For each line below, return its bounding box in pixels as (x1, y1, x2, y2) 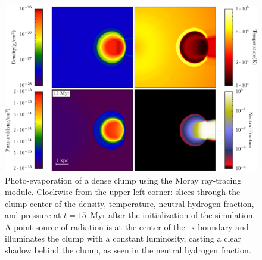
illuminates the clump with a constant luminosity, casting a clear (5, 232, 242, 244)
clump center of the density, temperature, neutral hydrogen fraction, (5, 197, 254, 209)
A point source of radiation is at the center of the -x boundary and (5, 220, 249, 233)
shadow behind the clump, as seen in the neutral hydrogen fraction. (5, 244, 251, 256)
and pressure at (5, 209, 61, 221)
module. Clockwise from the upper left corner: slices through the (5, 185, 241, 198)
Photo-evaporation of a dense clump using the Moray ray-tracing (5, 174, 242, 186)
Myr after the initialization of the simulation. (90, 209, 255, 221)
